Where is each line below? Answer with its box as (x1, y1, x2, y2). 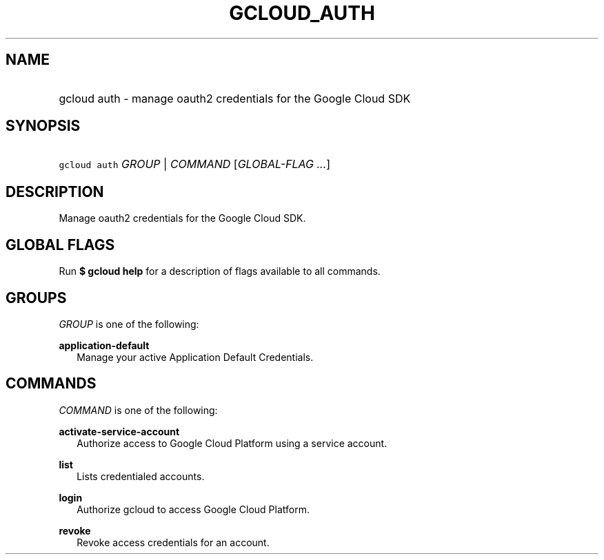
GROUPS (6, 289, 67, 307)
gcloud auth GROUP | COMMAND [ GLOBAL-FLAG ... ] (59, 157, 331, 172)
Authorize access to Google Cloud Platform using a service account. (77, 437, 387, 449)
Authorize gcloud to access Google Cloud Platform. (77, 503, 310, 515)
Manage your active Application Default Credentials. (77, 351, 314, 363)
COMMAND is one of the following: (59, 404, 218, 416)
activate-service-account (59, 425, 180, 437)
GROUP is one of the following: (59, 318, 199, 330)
